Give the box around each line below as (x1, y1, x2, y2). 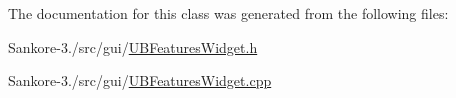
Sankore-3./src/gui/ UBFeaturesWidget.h (8, 36, 258, 57)
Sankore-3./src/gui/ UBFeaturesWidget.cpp (8, 70, 272, 91)
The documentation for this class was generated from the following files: (8, 3, 449, 23)
